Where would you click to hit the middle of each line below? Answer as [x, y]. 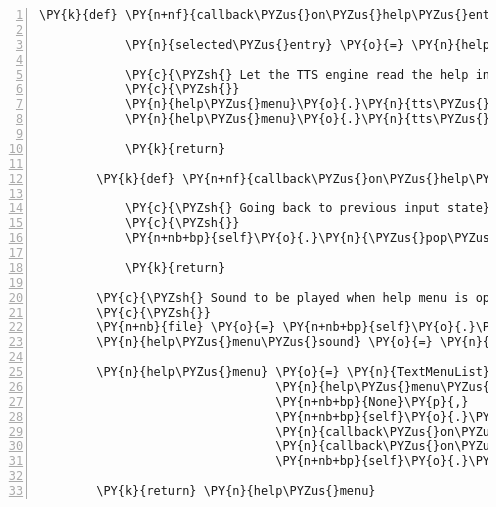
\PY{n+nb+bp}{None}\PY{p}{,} [372, 401]
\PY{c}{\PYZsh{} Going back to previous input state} [307, 208]
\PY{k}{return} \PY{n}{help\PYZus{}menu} [236, 491]
